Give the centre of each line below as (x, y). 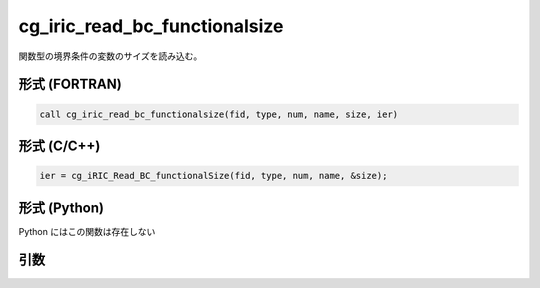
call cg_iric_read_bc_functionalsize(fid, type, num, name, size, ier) (219, 114)
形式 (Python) (61, 207)
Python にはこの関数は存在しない (87, 231)
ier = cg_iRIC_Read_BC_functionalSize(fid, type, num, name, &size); (213, 176)
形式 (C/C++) (59, 145)
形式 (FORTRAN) (70, 84)
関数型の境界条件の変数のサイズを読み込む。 (110, 56)
